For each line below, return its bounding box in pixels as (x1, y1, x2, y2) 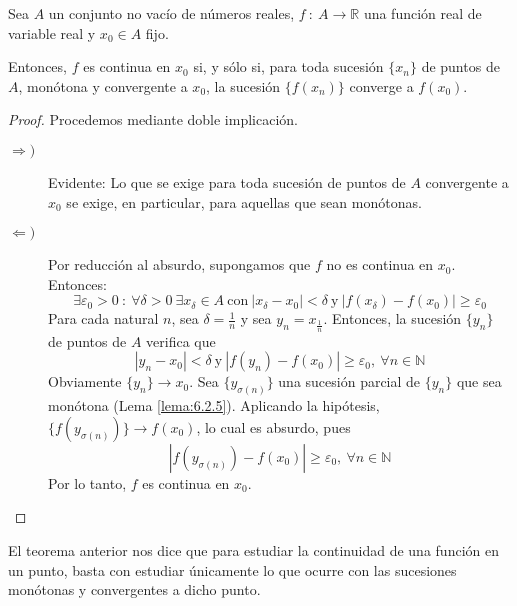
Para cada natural (48, 308, 159, 329)
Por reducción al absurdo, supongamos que (48, 254, 311, 275)
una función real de (363, 3, 482, 23)
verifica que (146, 330, 216, 351)
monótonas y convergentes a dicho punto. (8, 579, 261, 600)
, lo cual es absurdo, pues (196, 416, 351, 437)
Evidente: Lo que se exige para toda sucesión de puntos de (48, 171, 406, 192)
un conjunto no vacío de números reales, (48, 3, 295, 23)
